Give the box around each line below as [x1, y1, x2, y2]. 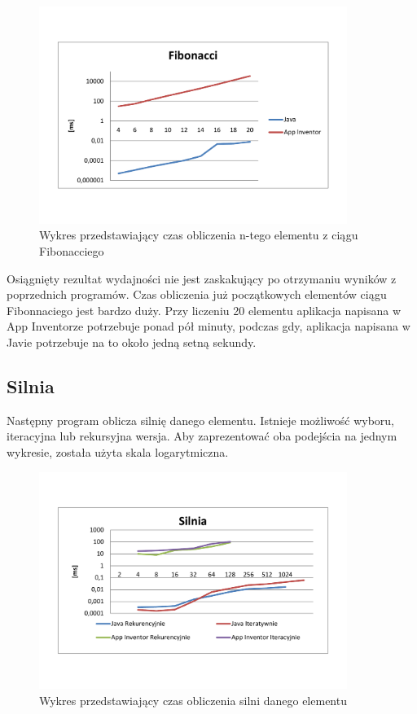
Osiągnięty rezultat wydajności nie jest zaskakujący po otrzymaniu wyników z [7, 269, 397, 287]
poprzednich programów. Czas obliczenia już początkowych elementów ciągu [7, 286, 387, 303]
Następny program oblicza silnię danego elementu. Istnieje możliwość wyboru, [7, 411, 395, 428]
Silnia [7, 373, 55, 398]
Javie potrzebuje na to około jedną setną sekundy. [7, 334, 257, 350]
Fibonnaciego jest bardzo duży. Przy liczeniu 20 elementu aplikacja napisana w [7, 301, 402, 318]
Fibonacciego [39, 243, 104, 260]
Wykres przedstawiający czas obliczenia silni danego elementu [39, 692, 347, 709]
